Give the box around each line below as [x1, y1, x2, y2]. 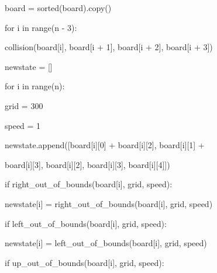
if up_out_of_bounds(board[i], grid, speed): [5, 256, 164, 268]
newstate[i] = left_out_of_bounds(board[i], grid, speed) [5, 237, 207, 249]
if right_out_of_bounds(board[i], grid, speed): [5, 178, 173, 190]
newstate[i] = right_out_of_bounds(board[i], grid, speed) [5, 197, 213, 209]
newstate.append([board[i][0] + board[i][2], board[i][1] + [5, 139, 205, 151]
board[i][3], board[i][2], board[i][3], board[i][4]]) [5, 158, 170, 170]
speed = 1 [5, 119, 41, 131]
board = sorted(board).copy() [5, 2, 112, 13]
